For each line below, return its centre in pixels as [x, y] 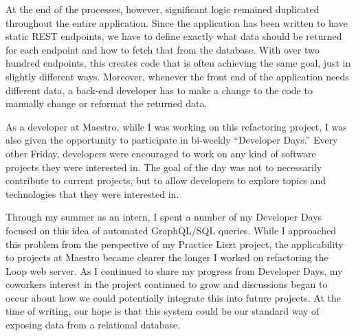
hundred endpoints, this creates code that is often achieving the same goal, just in [178, 63]
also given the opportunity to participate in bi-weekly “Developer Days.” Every [172, 140]
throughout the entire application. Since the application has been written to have [177, 22]
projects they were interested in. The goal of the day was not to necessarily [164, 167]
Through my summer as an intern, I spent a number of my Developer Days [164, 217]
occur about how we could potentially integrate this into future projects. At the [173, 297]
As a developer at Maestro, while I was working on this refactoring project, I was [176, 126]
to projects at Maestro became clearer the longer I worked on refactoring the [167, 257]
